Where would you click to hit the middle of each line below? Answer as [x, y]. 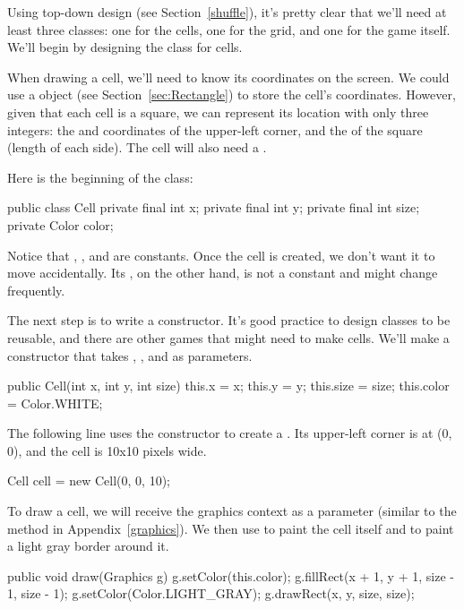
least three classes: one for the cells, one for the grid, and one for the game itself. [229, 29]
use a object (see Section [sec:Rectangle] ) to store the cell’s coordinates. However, [232, 94]
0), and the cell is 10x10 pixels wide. [107, 450]
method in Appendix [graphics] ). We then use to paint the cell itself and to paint [231, 528]
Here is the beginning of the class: [100, 177]
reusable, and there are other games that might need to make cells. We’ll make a [228, 337]
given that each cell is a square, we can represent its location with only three [218, 112]
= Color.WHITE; [55, 403]
